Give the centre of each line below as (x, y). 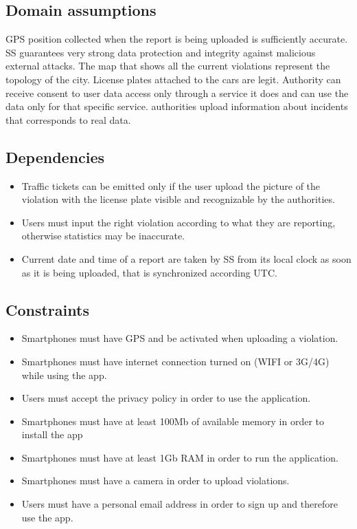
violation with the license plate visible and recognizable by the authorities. (178, 199)
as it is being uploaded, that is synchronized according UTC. (149, 272)
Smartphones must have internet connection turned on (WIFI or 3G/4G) (175, 361)
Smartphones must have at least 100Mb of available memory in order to (173, 421)
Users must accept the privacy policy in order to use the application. (166, 398)
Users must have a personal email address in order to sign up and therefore (180, 504)
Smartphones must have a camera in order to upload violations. (156, 481)
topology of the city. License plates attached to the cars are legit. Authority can (173, 79)
